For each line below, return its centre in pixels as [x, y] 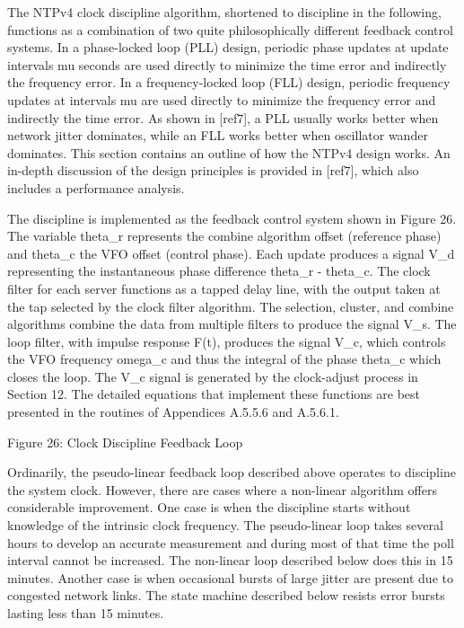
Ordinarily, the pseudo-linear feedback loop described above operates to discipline [232, 472]
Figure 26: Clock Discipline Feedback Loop [125, 442]
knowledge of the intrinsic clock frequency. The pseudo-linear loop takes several [225, 525]
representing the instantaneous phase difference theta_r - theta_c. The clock [219, 271]
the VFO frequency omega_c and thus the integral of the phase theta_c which [224, 359]
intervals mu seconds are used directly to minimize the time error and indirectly [227, 64]
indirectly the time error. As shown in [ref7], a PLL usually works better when [223, 117]
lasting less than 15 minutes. [86, 613]
